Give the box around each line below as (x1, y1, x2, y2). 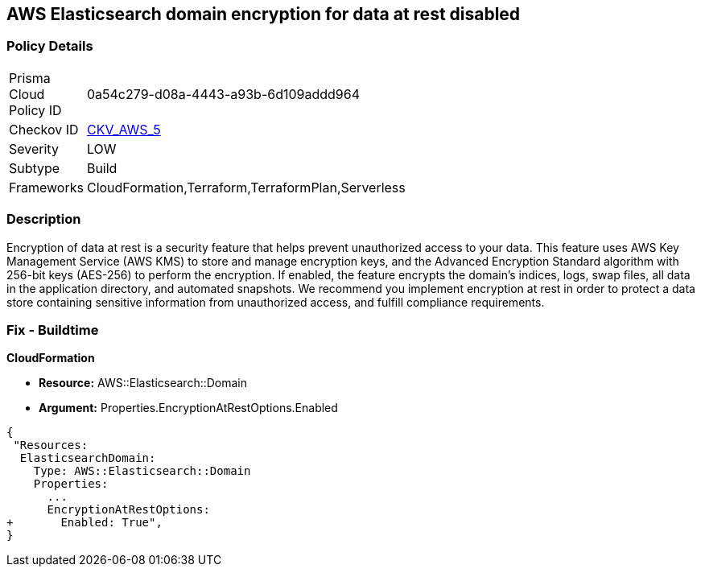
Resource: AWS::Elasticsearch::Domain (39, 376, 248, 390)
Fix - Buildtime (6, 321, 99, 338)
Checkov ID (9, 121, 79, 138)
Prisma (9, 69, 51, 86)
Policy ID (9, 101, 62, 118)
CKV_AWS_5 (86, 121, 161, 138)
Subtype (9, 159, 60, 176)
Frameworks (9, 179, 84, 196)
